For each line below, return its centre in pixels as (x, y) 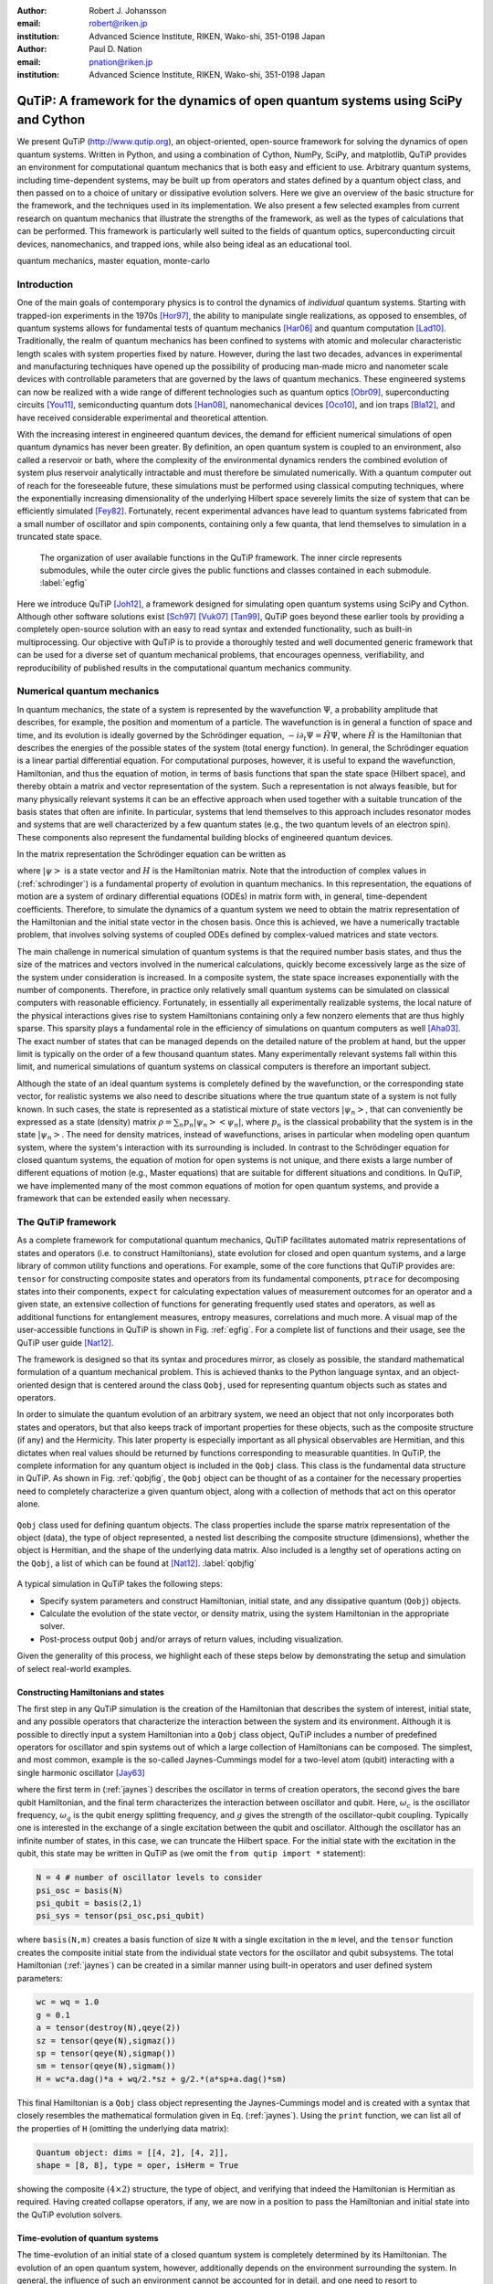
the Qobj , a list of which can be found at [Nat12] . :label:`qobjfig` (137, 1563)
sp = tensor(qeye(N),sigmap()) (106, 2054)
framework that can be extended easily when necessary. (124, 1199)
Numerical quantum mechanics (88, 692)
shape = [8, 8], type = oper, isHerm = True (137, 2165)
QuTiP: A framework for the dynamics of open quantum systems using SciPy (240, 100)
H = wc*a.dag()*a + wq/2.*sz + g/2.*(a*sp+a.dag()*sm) (161, 2079)
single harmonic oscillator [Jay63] (81, 1772)
